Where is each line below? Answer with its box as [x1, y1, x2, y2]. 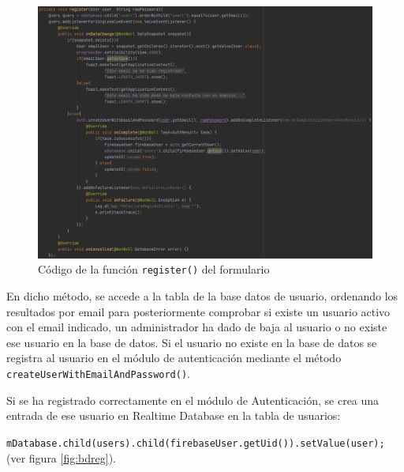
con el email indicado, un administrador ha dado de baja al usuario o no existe [6, 319, 387, 335]
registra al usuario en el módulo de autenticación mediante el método [6, 349, 342, 366]
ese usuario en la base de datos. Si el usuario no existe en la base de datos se [6, 334, 377, 350]
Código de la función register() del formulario [38, 261, 270, 278]
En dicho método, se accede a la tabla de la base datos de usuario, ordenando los [6, 288, 398, 304]
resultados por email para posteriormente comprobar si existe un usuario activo [6, 303, 391, 319]
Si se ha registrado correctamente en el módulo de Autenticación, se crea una [6, 391, 380, 408]
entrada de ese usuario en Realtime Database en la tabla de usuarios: [6, 407, 341, 424]
